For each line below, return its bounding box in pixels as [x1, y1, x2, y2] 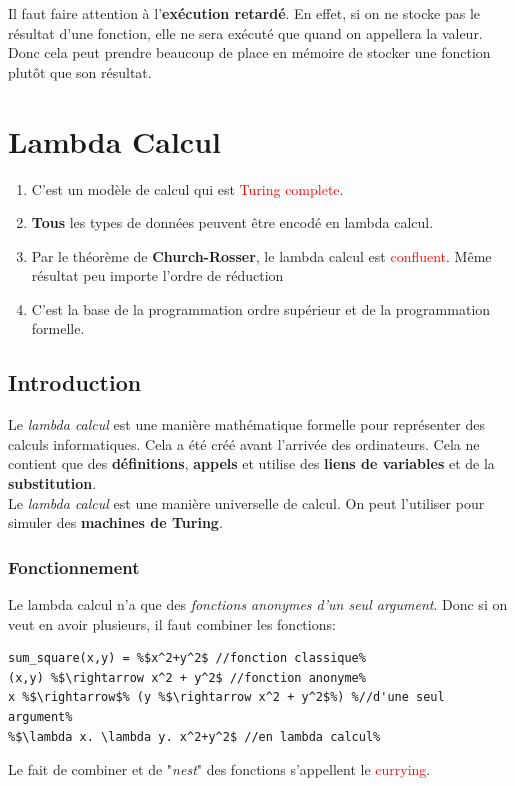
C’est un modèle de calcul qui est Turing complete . [31, 178, 344, 199]
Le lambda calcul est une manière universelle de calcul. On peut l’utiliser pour [8, 492, 485, 513]
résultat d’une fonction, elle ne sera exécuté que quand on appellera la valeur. [8, 22, 483, 43]
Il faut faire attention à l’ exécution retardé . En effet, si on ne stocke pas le [8, 3, 480, 23]
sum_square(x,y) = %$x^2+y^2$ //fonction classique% [8, 651, 366, 666]
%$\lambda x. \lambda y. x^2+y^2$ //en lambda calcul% [8, 729, 381, 744]
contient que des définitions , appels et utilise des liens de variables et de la [8, 453, 495, 474]
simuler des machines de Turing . [8, 512, 223, 533]
